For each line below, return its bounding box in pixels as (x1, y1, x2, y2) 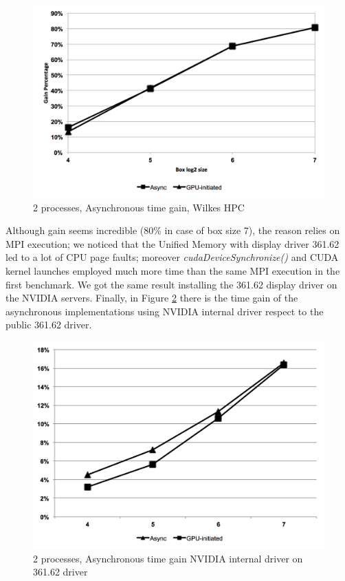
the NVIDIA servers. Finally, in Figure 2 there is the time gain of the (5, 290, 298, 305)
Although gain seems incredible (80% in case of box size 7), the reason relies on (5, 223, 340, 237)
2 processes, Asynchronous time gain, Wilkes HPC (33, 200, 245, 214)
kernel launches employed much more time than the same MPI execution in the (5, 264, 340, 278)
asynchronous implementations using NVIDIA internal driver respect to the (5, 304, 324, 318)
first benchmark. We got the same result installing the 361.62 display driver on (5, 277, 337, 291)
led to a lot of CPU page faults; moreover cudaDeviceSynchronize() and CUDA (5, 250, 339, 264)
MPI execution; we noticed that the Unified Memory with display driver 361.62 (5, 236, 340, 251)
